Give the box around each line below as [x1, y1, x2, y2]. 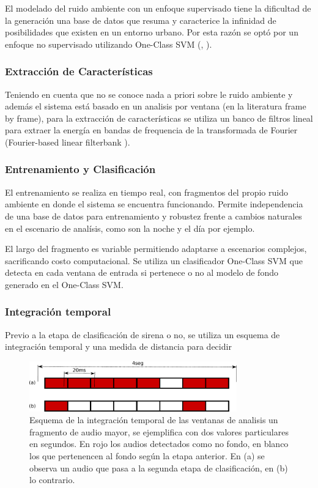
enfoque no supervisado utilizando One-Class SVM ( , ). [5, 37, 212, 50]
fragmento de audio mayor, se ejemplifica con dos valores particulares [29, 425, 289, 438]
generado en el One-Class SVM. [5, 278, 124, 290]
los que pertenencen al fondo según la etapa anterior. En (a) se [29, 449, 265, 462]
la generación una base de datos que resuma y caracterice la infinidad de [5, 13, 276, 26]
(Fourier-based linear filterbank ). [5, 135, 130, 148]
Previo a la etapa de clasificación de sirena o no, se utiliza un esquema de [5, 328, 280, 341]
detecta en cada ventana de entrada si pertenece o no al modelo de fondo [5, 266, 278, 279]
